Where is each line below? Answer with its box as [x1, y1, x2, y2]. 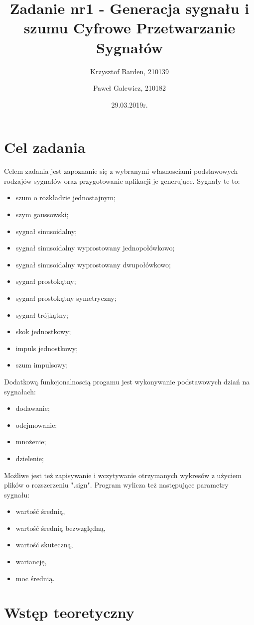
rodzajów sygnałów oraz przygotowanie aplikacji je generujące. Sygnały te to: [4, 175, 240, 186]
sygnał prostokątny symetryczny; [15, 292, 117, 303]
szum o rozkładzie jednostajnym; [15, 192, 116, 203]
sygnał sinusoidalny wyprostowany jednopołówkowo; [15, 243, 175, 253]
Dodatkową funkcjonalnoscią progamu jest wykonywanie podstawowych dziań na [4, 376, 250, 386]
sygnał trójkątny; [15, 309, 68, 320]
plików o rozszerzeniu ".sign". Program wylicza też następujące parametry [4, 480, 229, 490]
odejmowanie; [15, 419, 57, 430]
